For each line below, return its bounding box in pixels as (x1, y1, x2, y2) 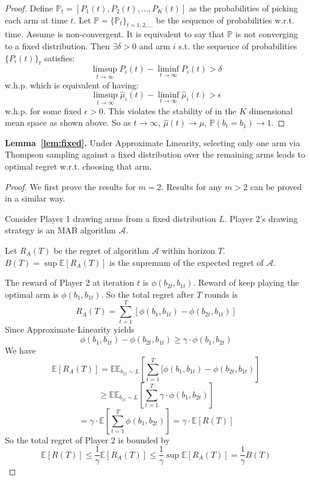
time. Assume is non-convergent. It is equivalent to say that (5, 28, 225, 40)
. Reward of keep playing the (193, 276, 299, 289)
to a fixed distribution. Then (5, 39, 110, 52)
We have (5, 344, 36, 357)
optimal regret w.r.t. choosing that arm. (5, 160, 152, 172)
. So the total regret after (101, 288, 194, 300)
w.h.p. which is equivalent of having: (5, 78, 139, 91)
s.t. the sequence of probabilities (178, 39, 297, 52)
